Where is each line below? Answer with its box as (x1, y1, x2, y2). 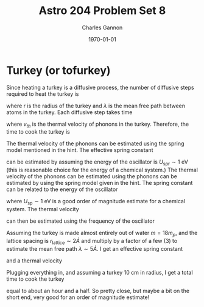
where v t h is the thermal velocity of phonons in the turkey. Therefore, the (6, 120, 189, 129)
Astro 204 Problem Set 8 (38, 4, 166, 18)
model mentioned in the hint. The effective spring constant (6, 146, 153, 154)
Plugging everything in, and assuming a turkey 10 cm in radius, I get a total (6, 269, 193, 276)
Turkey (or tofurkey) (6, 63, 111, 77)
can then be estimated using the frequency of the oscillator (6, 217, 155, 225)
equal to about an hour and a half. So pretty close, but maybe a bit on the (6, 287, 190, 294)
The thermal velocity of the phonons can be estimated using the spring (6, 140, 185, 147)
